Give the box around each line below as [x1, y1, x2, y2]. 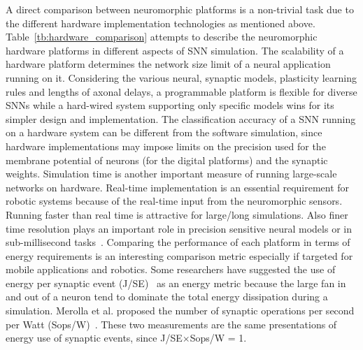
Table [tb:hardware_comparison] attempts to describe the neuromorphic [6, 29, 318, 44]
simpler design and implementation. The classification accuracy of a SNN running [6, 111, 356, 126]
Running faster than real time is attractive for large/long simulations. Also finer [6, 207, 348, 221]
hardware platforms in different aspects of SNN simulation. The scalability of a [6, 43, 344, 57]
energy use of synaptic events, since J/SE [6, 330, 183, 345]
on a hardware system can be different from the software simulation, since [6, 125, 322, 140]
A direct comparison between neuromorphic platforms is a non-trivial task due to [6, 2, 354, 16]
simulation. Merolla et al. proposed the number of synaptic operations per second [6, 303, 355, 318]
